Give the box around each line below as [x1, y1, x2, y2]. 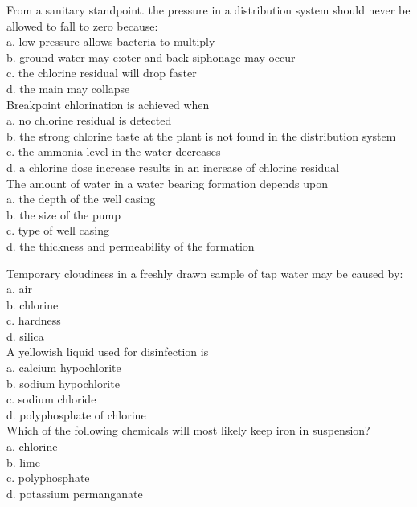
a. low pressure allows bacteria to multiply [6, 33, 215, 50]
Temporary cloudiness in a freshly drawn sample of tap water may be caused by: [6, 264, 403, 281]
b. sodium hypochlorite [6, 374, 120, 391]
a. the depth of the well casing [6, 190, 156, 207]
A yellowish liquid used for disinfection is [6, 343, 209, 360]
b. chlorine [6, 296, 59, 313]
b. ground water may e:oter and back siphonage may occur [6, 48, 296, 65]
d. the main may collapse [6, 80, 130, 96]
